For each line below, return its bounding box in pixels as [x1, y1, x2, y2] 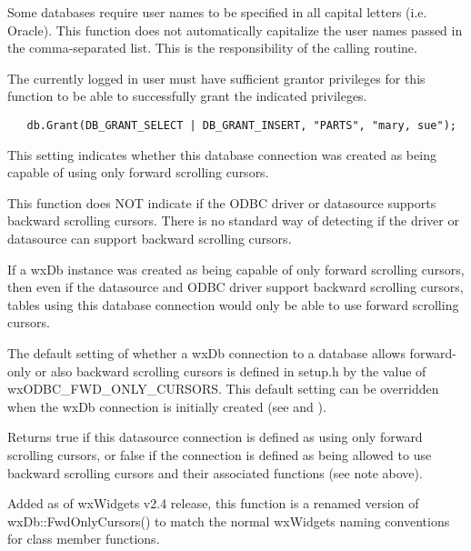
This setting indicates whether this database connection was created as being [7, 145, 436, 164]
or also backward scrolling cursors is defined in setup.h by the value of [35, 361, 426, 380]
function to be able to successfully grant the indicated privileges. [7, 86, 367, 105]
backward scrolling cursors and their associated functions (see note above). [7, 463, 423, 482]
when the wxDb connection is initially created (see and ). [7, 396, 326, 416]
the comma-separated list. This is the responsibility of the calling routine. [7, 38, 417, 57]
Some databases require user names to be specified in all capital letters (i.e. [7, 3, 427, 21]
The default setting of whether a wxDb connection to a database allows [7, 343, 406, 362]
